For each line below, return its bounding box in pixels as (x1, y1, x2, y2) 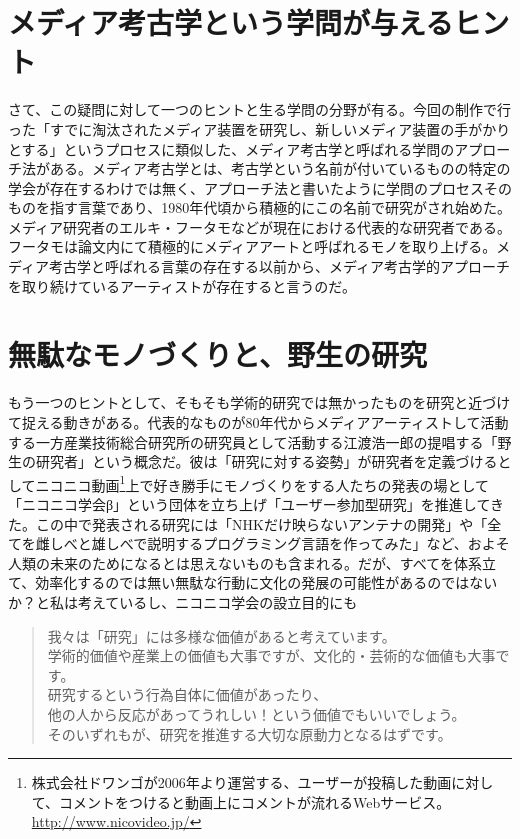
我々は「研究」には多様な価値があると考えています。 (47, 625, 396, 646)
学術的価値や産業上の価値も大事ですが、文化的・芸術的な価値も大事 (47, 645, 496, 666)
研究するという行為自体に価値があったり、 (47, 684, 328, 705)
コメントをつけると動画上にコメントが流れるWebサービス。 (59, 791, 451, 812)
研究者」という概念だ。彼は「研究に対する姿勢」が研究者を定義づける (35, 451, 498, 472)
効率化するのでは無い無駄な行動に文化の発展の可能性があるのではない (35, 572, 498, 593)
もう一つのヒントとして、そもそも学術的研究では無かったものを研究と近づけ (8, 392, 511, 413)
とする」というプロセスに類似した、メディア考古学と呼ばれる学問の (8, 138, 455, 159)
